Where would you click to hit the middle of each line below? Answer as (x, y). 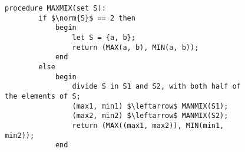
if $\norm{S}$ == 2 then (87, 18)
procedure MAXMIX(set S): (55, 8)
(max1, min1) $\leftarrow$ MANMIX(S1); (150, 106)
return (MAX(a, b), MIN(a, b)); (135, 47)
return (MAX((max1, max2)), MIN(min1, (148, 125)
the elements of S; (43, 96)
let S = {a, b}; (104, 37)
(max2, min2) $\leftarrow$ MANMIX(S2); (150, 116)
